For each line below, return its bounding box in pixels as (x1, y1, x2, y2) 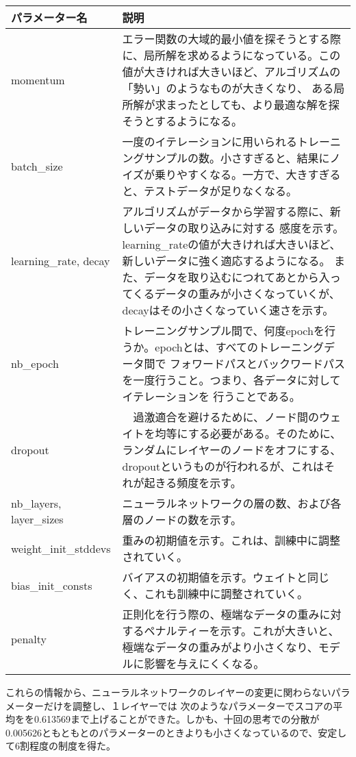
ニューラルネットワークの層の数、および (122, 495, 331, 511)
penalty (11, 630, 47, 647)
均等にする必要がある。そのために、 (155, 425, 342, 441)
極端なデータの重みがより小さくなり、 (122, 639, 318, 655)
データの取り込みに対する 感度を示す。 (144, 220, 344, 236)
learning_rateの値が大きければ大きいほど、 (122, 236, 341, 252)
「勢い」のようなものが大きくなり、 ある (122, 80, 334, 96)
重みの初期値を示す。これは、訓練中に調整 (122, 532, 340, 548)
